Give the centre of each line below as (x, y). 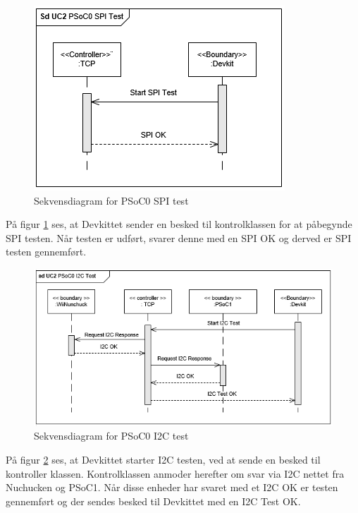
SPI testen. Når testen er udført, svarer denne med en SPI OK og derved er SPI (179, 237)
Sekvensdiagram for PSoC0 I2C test (111, 436)
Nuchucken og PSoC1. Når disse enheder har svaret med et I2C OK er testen (172, 487)
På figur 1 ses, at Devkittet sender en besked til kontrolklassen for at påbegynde (179, 224)
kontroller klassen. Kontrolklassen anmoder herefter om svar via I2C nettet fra (175, 473)
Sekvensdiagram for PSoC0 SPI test (111, 200)
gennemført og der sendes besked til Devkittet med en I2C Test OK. (153, 501)
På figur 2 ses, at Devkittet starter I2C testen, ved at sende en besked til (163, 459)
